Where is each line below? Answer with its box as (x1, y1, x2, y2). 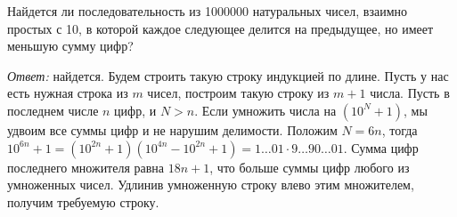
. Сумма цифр (343, 138, 419, 157)
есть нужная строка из (7, 84, 128, 102)
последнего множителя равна (7, 157, 165, 176)
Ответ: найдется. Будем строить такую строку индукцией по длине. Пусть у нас (7, 66, 449, 84)
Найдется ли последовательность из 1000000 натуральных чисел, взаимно (7, 2, 408, 20)
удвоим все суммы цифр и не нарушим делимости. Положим (7, 120, 338, 139)
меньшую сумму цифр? (7, 36, 134, 55)
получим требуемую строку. (7, 192, 159, 211)
